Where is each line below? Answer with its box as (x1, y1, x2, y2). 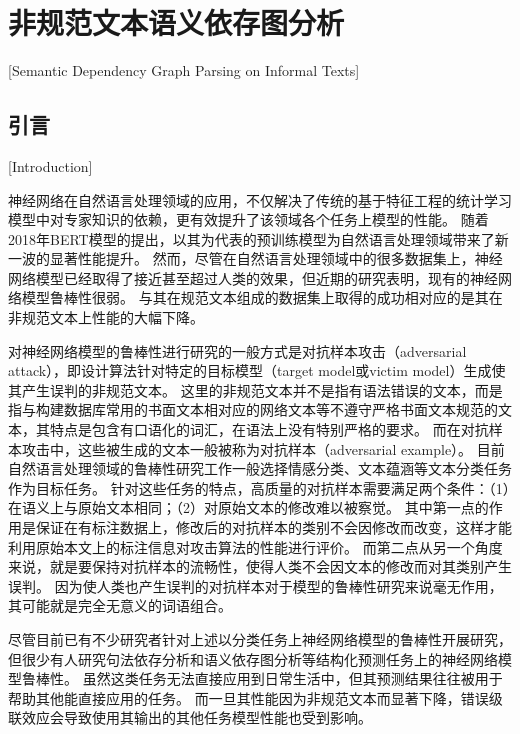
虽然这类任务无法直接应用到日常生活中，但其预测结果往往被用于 (82, 668, 503, 689)
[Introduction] (8, 155, 93, 176)
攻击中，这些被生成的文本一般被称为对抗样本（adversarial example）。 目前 (21, 438, 505, 459)
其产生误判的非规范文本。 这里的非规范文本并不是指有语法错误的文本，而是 (8, 379, 503, 400)
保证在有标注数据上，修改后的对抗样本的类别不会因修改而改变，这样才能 (35, 517, 512, 538)
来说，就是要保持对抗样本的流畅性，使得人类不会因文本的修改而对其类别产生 (8, 556, 512, 577)
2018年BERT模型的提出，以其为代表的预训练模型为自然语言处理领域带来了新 (8, 228, 509, 249)
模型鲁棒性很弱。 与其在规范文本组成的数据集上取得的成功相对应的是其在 (21, 287, 503, 308)
